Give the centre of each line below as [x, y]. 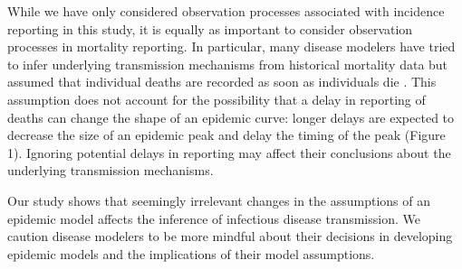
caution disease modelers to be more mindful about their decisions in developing [230, 236]
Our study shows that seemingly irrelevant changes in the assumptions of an [219, 200]
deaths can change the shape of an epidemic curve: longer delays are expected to [231, 117]
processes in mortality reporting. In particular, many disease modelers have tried [231, 46]
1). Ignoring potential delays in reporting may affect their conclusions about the [229, 152]
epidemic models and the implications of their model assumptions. [191, 253]
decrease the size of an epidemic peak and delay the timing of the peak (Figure [226, 135]
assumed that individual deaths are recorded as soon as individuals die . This [222, 82]
